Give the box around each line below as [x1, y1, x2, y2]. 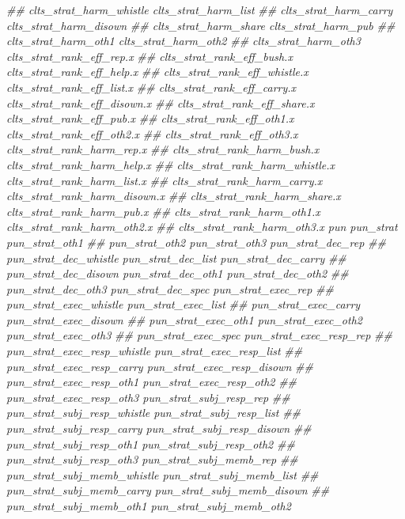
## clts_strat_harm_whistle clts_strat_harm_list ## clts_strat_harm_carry [6, 2, 393, 17]
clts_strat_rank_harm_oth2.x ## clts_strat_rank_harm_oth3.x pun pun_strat [6, 218, 398, 235]
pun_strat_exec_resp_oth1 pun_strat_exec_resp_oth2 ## [6, 373, 297, 390]
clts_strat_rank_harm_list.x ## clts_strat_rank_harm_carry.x [6, 172, 323, 188]
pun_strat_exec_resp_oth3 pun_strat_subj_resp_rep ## [6, 388, 290, 405]
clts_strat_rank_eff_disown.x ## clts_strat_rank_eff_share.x [6, 94, 315, 111]
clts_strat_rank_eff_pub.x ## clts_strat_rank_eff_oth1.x [6, 110, 294, 127]
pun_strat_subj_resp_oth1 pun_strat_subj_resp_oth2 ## [6, 435, 295, 452]
